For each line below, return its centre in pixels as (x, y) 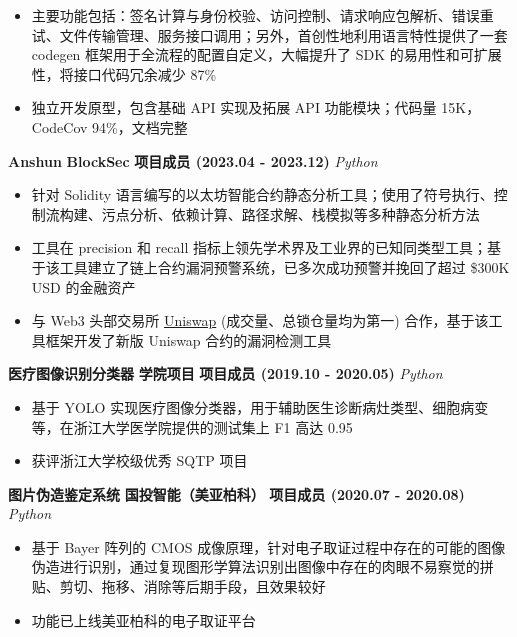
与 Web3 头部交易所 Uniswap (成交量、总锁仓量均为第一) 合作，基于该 (260, 320)
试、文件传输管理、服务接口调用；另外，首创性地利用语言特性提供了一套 (269, 34)
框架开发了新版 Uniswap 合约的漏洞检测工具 (188, 339)
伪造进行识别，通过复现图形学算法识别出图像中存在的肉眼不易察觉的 (255, 566)
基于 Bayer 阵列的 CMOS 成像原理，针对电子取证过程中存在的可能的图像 (268, 546)
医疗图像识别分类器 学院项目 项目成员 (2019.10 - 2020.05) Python (225, 373)
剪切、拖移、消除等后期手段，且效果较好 (192, 586)
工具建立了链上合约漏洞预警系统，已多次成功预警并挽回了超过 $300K (284, 266)
